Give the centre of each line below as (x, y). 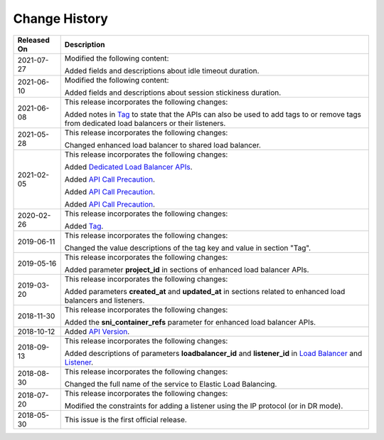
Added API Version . (97, 331)
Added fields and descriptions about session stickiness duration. (173, 93)
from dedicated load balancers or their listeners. (145, 123)
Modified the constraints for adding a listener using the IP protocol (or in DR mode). (204, 406)
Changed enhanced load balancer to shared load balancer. (162, 145)
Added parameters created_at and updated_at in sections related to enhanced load (205, 291)
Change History (60, 19)
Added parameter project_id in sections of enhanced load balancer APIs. (187, 269)
